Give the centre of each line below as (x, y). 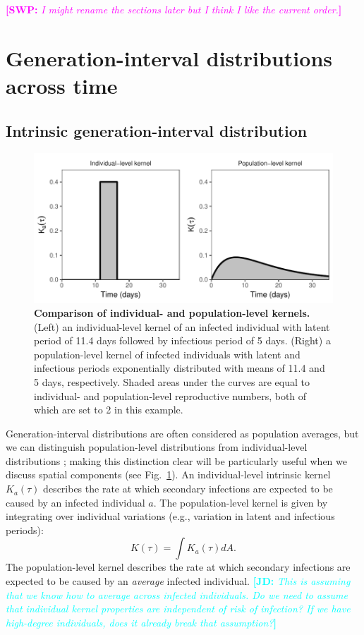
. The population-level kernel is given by (241, 502)
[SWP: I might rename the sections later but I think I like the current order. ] (174, 9)
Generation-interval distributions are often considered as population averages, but (182, 433)
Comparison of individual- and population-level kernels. (172, 312)
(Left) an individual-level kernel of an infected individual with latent (182, 326)
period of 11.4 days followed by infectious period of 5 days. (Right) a (182, 340)
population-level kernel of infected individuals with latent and (167, 354)
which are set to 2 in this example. (109, 410)
